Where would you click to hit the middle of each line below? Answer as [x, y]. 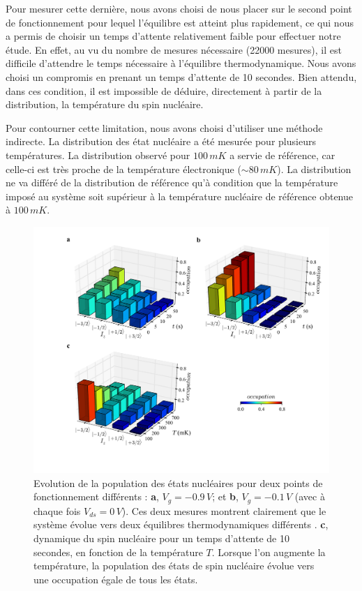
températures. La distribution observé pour [98, 155]
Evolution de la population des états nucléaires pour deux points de [178, 482]
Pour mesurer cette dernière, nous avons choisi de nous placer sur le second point [179, 8]
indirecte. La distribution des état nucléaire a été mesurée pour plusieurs [161, 141]
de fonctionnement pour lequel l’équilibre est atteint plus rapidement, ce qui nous [180, 22]
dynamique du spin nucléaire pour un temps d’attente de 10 [161, 538]
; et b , [225, 496]
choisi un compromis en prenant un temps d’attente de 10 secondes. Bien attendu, [181, 76]
